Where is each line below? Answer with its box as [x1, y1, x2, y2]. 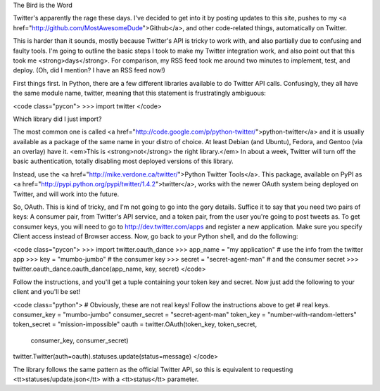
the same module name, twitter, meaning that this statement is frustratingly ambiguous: [13, 89, 267, 98]
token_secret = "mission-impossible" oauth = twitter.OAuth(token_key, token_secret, [13, 320, 257, 328]
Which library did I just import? [13, 115, 102, 123]
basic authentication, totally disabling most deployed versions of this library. [13, 157, 234, 165]
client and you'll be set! [13, 288, 81, 296]
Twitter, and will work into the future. [13, 190, 120, 198]
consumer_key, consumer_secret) [30, 336, 129, 345]
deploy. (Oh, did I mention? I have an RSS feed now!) [13, 66, 165, 75]
